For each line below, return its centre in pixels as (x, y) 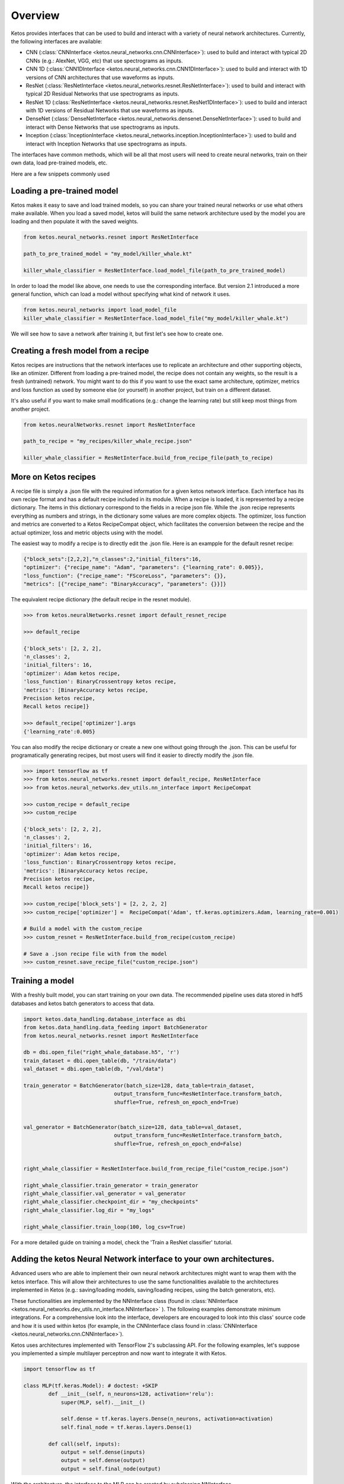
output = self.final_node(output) (111, 1469)
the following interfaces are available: (57, 41)
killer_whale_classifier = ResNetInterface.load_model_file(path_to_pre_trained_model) (155, 271)
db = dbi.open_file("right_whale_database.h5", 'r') (102, 1052)
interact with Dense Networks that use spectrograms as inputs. (103, 127)
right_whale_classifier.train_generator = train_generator (111, 1185)
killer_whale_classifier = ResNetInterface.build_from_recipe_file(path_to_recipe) (148, 458)
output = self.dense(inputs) (103, 1452)
